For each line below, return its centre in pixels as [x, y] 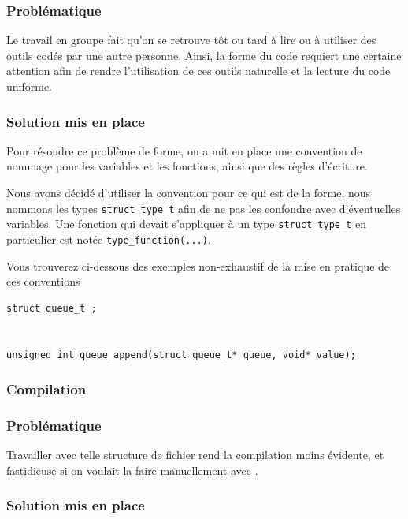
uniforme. [30, 86]
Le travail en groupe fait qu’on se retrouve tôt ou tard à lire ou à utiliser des [191, 40]
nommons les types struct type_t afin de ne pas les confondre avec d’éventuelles [204, 208]
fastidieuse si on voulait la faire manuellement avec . [132, 470]
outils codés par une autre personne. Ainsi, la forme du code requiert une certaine [204, 55]
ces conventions [43, 281]
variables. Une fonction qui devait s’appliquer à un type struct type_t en [186, 224]
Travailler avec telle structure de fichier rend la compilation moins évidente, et [195, 455]
